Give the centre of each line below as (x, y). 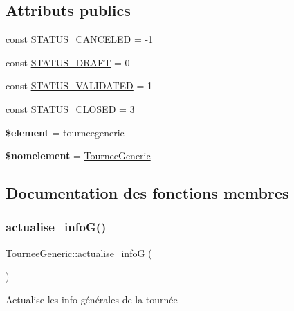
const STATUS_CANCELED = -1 (80, 39)
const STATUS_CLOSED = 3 (70, 108)
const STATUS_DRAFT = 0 (68, 62)
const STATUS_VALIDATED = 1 (79, 86)
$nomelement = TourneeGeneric (78, 155)
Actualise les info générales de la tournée (92, 299)
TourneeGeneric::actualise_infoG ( (79, 252)
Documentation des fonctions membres (147, 193)
